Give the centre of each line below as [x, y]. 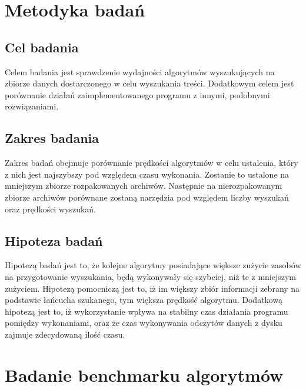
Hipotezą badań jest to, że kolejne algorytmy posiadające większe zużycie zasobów [153, 265]
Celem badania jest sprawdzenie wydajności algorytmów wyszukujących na [140, 71]
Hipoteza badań [54, 240]
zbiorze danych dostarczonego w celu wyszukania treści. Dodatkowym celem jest [149, 83]
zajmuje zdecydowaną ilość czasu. [65, 334]
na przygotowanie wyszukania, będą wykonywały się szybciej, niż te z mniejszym [151, 276]
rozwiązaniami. [32, 106]
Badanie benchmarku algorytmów [144, 374]
